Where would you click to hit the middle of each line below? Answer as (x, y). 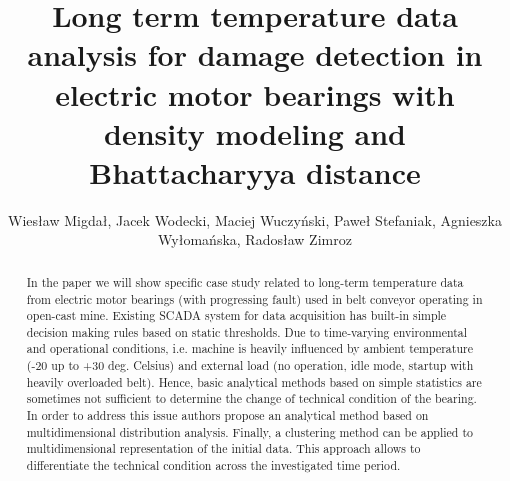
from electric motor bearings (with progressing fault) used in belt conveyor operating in (254, 298)
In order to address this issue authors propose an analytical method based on (227, 415)
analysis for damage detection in (255, 54)
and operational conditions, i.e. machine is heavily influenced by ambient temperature (249, 348)
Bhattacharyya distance (255, 171)
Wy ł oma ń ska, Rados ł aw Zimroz (255, 239)
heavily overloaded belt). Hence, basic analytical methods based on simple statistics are (254, 381)
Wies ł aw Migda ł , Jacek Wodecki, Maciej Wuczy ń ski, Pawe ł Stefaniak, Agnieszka (255, 219)
